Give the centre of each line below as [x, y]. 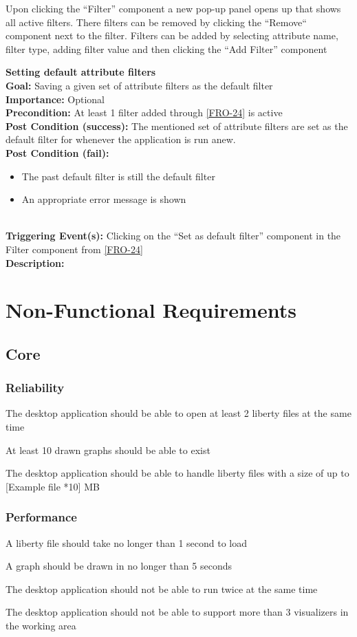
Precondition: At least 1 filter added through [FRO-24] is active [144, 112]
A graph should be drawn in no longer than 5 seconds [119, 566]
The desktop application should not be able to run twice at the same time [162, 589]
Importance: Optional [55, 99]
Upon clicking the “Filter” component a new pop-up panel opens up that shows [173, 8]
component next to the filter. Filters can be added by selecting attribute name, [172, 35]
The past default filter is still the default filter [118, 176]
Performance [41, 517]
